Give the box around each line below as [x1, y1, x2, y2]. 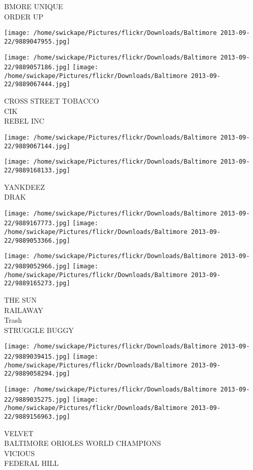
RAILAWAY [4, 304, 44, 315]
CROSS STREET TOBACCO [4, 95, 99, 106]
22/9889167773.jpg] [4, 220, 70, 227]
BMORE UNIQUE [4, 1, 64, 11]
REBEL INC [4, 115, 45, 126]
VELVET [4, 427, 34, 438]
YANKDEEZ [4, 181, 45, 192]
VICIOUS [4, 447, 35, 458]
